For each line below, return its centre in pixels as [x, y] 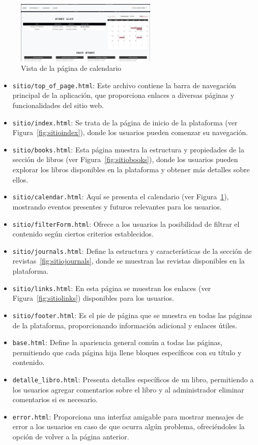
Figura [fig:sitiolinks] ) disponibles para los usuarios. [93, 298]
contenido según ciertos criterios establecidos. [83, 234]
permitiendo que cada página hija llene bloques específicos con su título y [127, 352]
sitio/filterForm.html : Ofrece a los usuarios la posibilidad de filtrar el [126, 224]
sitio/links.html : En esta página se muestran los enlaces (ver [112, 288]
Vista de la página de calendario [71, 68]
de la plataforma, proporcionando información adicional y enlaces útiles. [125, 325]
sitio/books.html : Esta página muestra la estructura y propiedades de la [128, 149]
